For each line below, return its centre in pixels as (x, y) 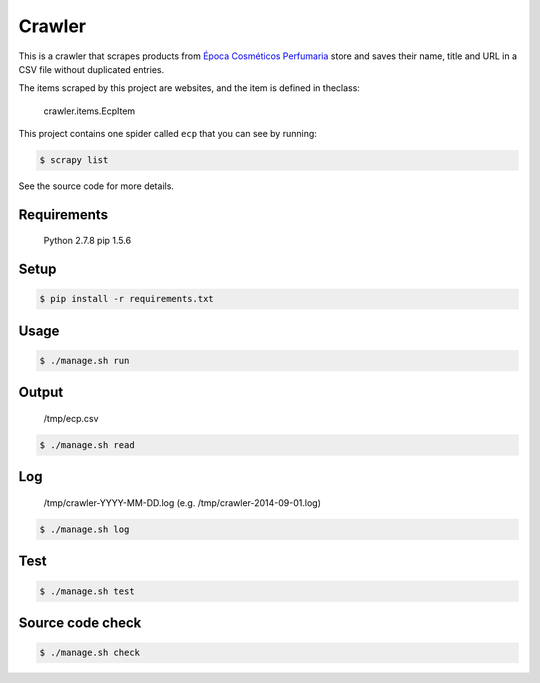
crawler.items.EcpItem (89, 111)
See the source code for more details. (96, 186)
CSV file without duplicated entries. (91, 69)
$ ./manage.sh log (84, 529)
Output (41, 392)
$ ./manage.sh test (87, 591)
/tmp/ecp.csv (71, 419)
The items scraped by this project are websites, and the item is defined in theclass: (189, 88)
